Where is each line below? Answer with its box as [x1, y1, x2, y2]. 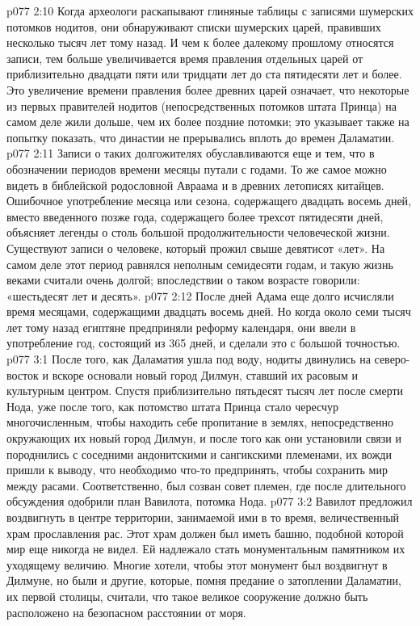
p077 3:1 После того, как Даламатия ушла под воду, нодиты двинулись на [6, 351, 371, 368]
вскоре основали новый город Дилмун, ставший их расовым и [52, 366, 359, 383]
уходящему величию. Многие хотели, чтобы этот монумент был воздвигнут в [6, 556, 388, 573]
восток [6, 366, 39, 383]
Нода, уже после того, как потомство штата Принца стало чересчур [6, 397, 339, 414]
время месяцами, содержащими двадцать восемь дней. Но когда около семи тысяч [6, 303, 411, 320]
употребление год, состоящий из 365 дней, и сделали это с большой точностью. [6, 334, 401, 351]
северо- [374, 351, 410, 368]
